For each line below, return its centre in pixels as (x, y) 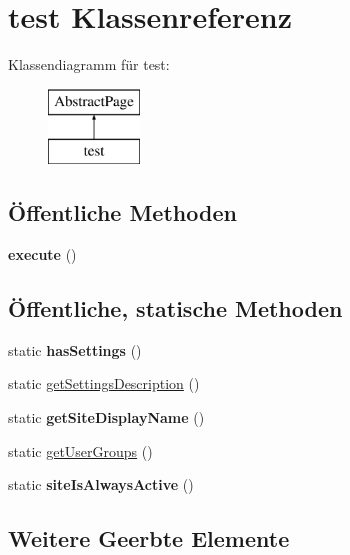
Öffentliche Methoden (122, 212)
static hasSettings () (75, 349)
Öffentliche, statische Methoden (175, 308)
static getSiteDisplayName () (106, 417)
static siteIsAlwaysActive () (101, 484)
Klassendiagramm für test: (89, 64)
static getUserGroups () (80, 450)
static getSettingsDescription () (104, 383)
